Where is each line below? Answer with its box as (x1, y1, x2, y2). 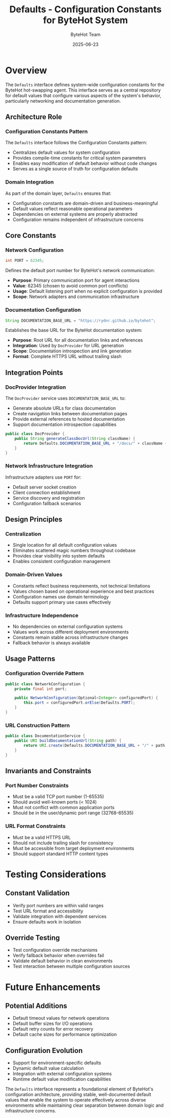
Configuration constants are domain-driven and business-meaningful (12, 200, 158, 206)
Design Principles (5, 515, 63, 524)
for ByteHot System (43, 14, 128, 26)
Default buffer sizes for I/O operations (12, 1020, 93, 1026)
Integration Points (5, 368, 64, 377)
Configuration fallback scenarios (12, 500, 81, 506)
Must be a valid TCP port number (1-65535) (12, 794, 104, 800)
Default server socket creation (12, 484, 76, 490)
